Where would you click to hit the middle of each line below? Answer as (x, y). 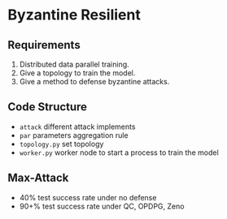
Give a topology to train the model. (77, 73)
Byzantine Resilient (74, 15)
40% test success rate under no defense (88, 197)
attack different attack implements (77, 127)
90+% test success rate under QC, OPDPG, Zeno (102, 206)
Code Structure (47, 107)
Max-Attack (38, 178)
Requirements (44, 45)
